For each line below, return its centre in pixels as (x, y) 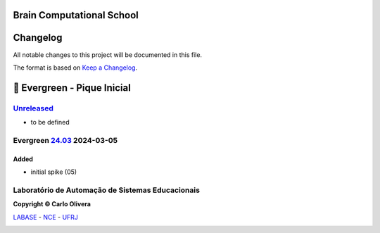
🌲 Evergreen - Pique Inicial (72, 88)
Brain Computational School (76, 15)
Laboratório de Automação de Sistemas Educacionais (107, 190)
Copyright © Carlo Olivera (52, 204)
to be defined (50, 122)
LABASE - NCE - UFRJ (46, 217)
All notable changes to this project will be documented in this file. (108, 55)
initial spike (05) (54, 172)
